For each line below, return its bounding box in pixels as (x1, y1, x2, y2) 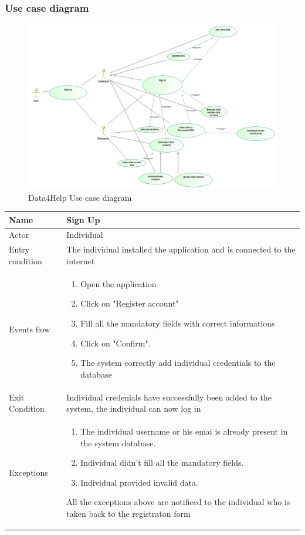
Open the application (80, 277, 157, 290)
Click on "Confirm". (80, 337, 151, 349)
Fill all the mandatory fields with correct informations (80, 317, 275, 329)
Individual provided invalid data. (80, 476, 198, 488)
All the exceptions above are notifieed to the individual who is (66, 496, 290, 508)
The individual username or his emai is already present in (80, 425, 288, 438)
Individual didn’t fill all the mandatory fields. (80, 456, 244, 469)
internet (66, 254, 95, 267)
